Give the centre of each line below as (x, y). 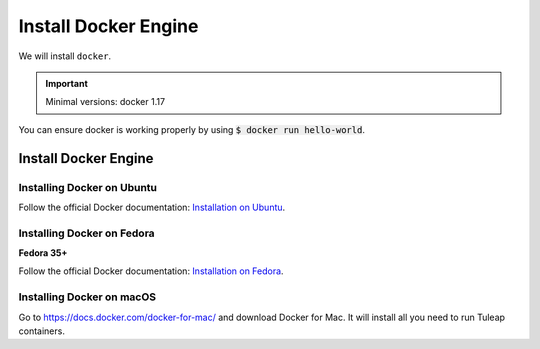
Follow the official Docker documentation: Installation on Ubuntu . (152, 207)
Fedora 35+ (43, 253)
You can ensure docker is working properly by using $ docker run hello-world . (191, 129)
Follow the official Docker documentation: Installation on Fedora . (151, 271)
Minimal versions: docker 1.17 (105, 102)
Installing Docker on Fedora (86, 233)
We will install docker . (65, 56)
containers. (41, 331)
